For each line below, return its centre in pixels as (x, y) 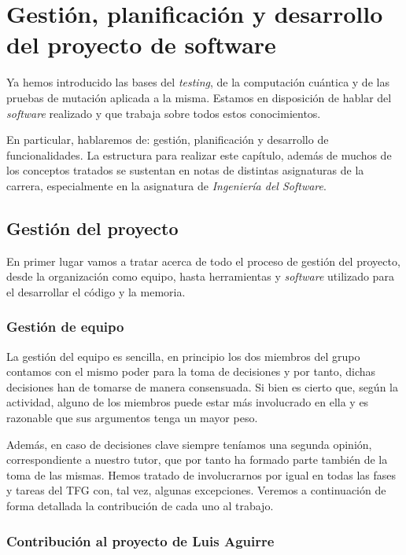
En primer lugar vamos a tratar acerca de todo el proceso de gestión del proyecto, (203, 261)
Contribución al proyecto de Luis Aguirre (140, 540)
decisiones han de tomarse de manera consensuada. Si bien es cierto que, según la (202, 386)
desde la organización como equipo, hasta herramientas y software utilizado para (200, 276)
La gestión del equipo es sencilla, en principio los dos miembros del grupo (183, 356)
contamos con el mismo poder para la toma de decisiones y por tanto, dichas (191, 371)
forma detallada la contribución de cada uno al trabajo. (140, 506)
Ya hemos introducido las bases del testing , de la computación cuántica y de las (198, 82)
